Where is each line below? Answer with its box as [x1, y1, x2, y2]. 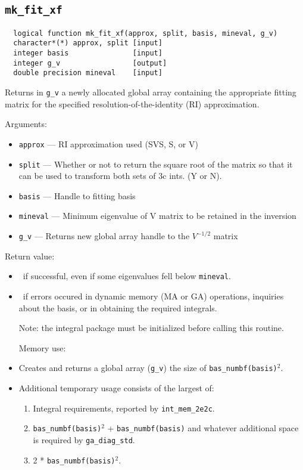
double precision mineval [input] [13, 69, 163, 78]
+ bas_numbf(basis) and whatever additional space [107, 422, 299, 434]
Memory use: [18, 341, 66, 354]
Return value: [5, 249, 55, 262]
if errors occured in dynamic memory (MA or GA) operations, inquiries [23, 290, 284, 302]
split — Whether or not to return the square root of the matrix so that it [18, 157, 293, 170]
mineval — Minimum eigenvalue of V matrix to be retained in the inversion [18, 209, 296, 222]
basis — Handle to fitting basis [18, 189, 136, 202]
